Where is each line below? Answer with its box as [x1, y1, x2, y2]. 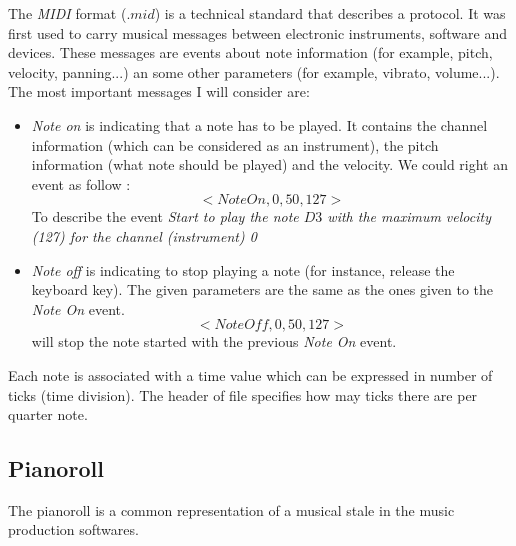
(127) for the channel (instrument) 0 [31, 225, 257, 246]
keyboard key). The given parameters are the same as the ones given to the [31, 279, 494, 300]
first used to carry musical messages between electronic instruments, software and [8, 22, 508, 43]
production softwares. [8, 519, 139, 540]
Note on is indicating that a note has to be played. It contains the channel [31, 114, 488, 135]
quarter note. [8, 404, 88, 425]
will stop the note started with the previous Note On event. [31, 331, 397, 352]
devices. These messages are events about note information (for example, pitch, [8, 42, 493, 63]
